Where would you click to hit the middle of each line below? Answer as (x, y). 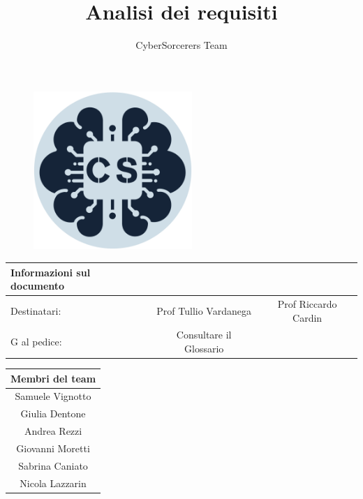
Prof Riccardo (307, 304)
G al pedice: (36, 342)
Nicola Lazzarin (53, 483)
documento (38, 286)
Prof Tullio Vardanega (204, 310)
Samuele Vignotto (53, 396)
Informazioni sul (51, 272)
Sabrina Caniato (53, 465)
